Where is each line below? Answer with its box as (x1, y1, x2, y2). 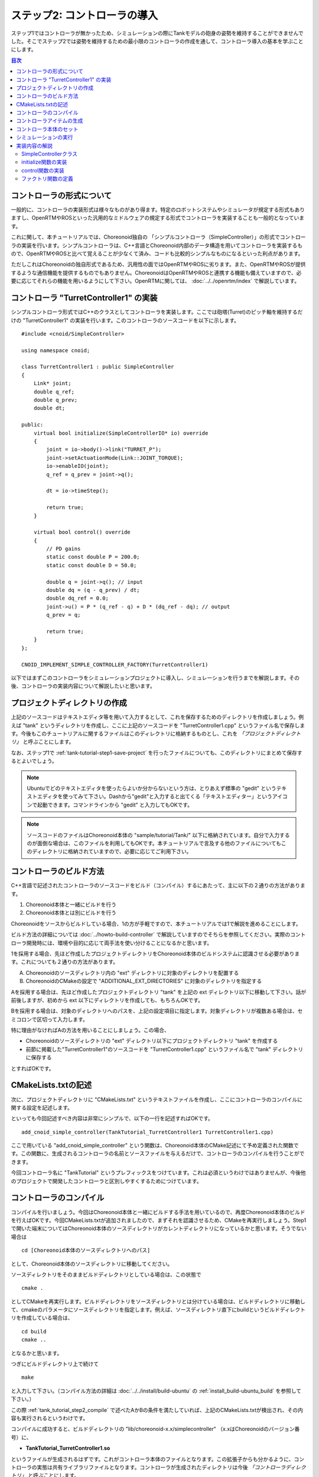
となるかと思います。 (11, 1349, 63, 1356)
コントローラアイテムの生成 (16, 117, 83, 124)
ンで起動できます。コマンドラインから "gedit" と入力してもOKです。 (27, 801, 193, 808)
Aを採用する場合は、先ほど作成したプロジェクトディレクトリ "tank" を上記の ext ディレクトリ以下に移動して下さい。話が (11, 988, 307, 995)
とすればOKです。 (11, 1065, 54, 1072)
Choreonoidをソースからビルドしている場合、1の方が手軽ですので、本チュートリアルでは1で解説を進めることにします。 (11, 920, 301, 927)
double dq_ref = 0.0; (46, 595, 109, 602)
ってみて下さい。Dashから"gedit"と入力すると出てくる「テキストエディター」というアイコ (68, 793, 288, 800)
